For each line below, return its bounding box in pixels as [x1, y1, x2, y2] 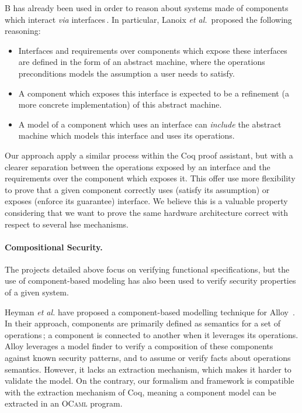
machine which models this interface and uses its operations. [18, 129, 235, 142]
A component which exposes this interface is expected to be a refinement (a [18, 87, 289, 99]
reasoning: [5, 25, 41, 37]
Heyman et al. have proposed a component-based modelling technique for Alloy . [5, 305, 295, 318]
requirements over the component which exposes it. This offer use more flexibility [5, 172, 296, 184]
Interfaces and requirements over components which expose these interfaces [18, 44, 287, 56]
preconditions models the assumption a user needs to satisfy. [18, 67, 235, 79]
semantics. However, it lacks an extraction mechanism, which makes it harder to [5, 363, 291, 375]
